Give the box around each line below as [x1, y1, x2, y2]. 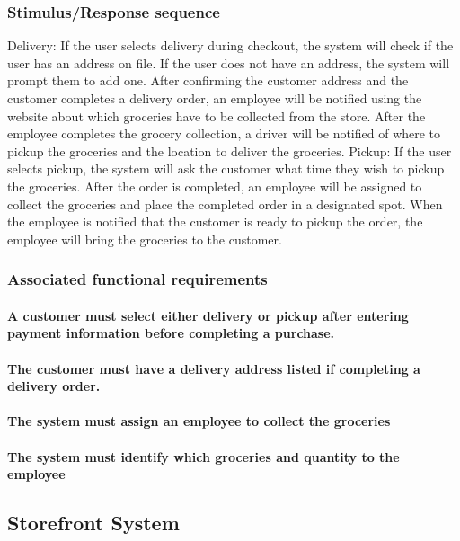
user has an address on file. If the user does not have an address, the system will [7, 53, 450, 72]
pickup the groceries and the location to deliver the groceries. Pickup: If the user [7, 141, 452, 160]
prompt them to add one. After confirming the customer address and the [7, 71, 409, 90]
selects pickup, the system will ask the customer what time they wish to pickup [7, 159, 445, 178]
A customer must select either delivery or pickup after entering [7, 306, 409, 324]
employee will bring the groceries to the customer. [7, 229, 282, 248]
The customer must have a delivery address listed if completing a [7, 359, 420, 377]
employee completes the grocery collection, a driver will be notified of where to [7, 124, 441, 143]
